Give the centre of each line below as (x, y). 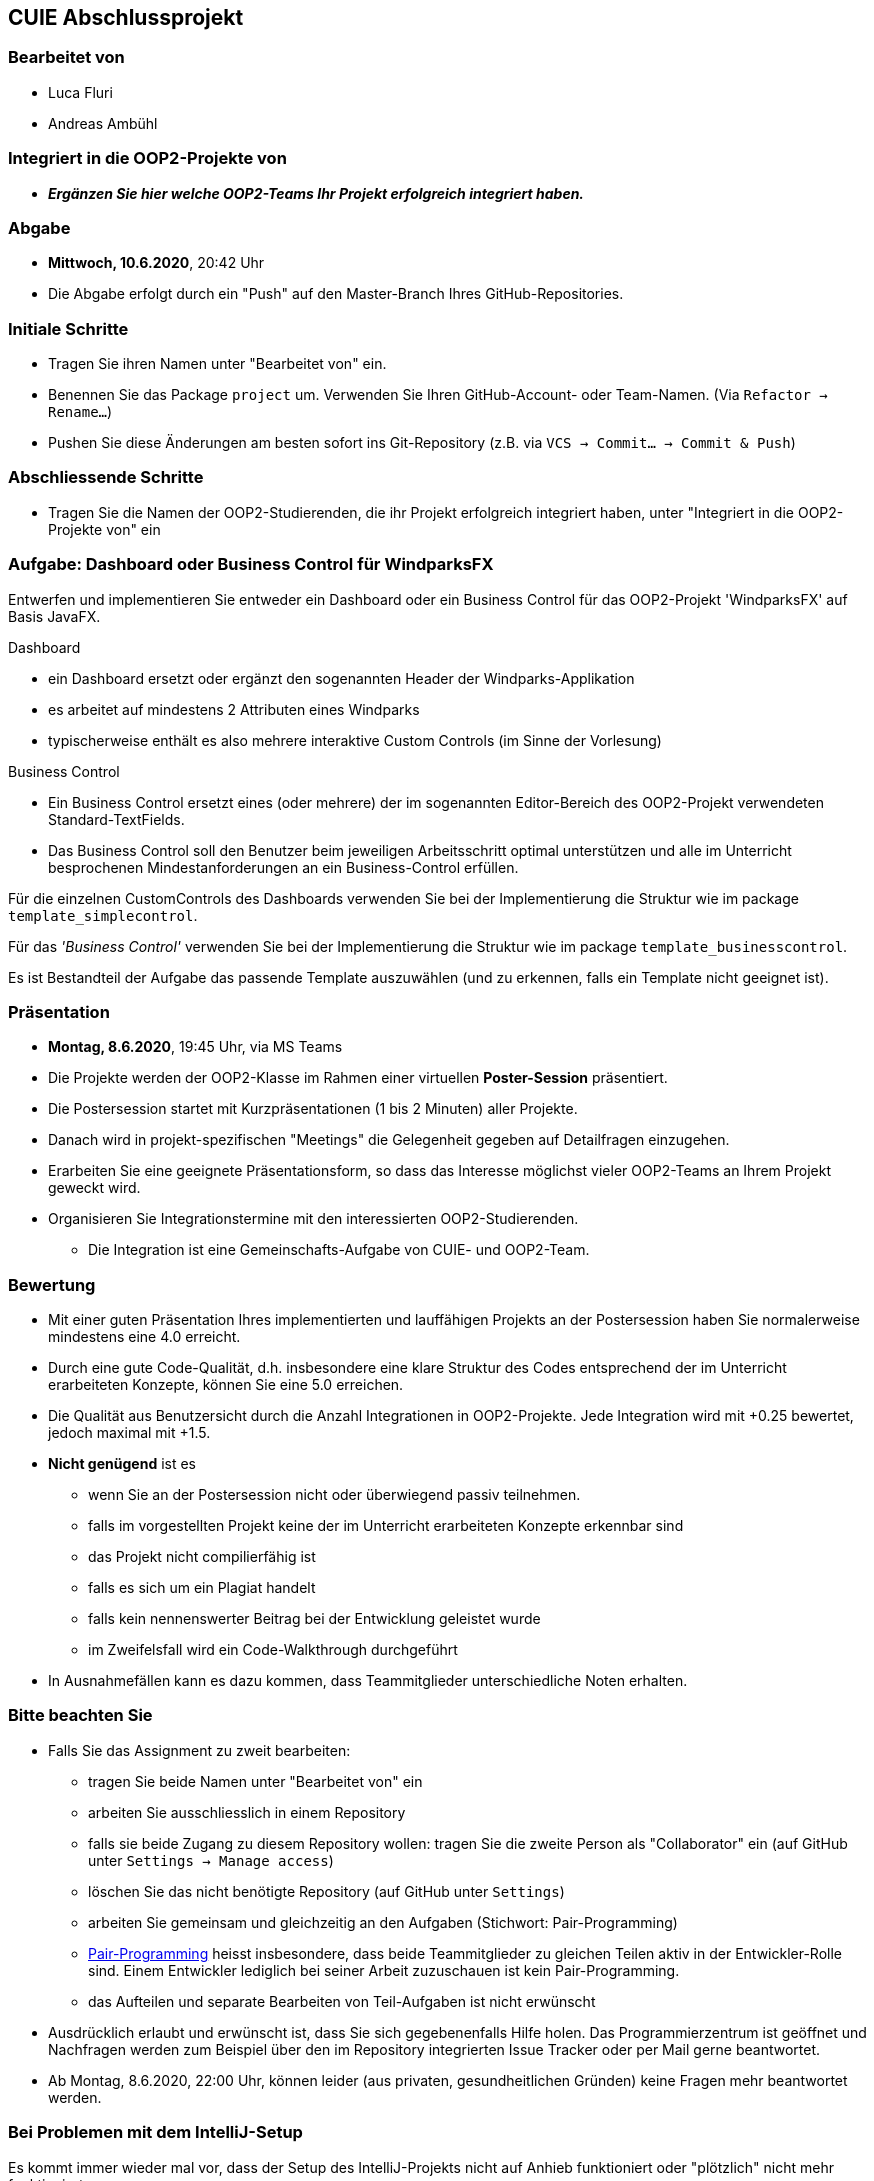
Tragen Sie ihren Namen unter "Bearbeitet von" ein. (217, 364)
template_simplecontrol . (103, 915)
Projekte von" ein (104, 529)
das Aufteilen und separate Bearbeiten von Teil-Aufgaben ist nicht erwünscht (342, 2001)
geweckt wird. (94, 1188)
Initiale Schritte (68, 328)
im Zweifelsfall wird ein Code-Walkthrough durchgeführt (273, 1650)
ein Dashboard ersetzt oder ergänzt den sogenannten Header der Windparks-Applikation (341, 678)
